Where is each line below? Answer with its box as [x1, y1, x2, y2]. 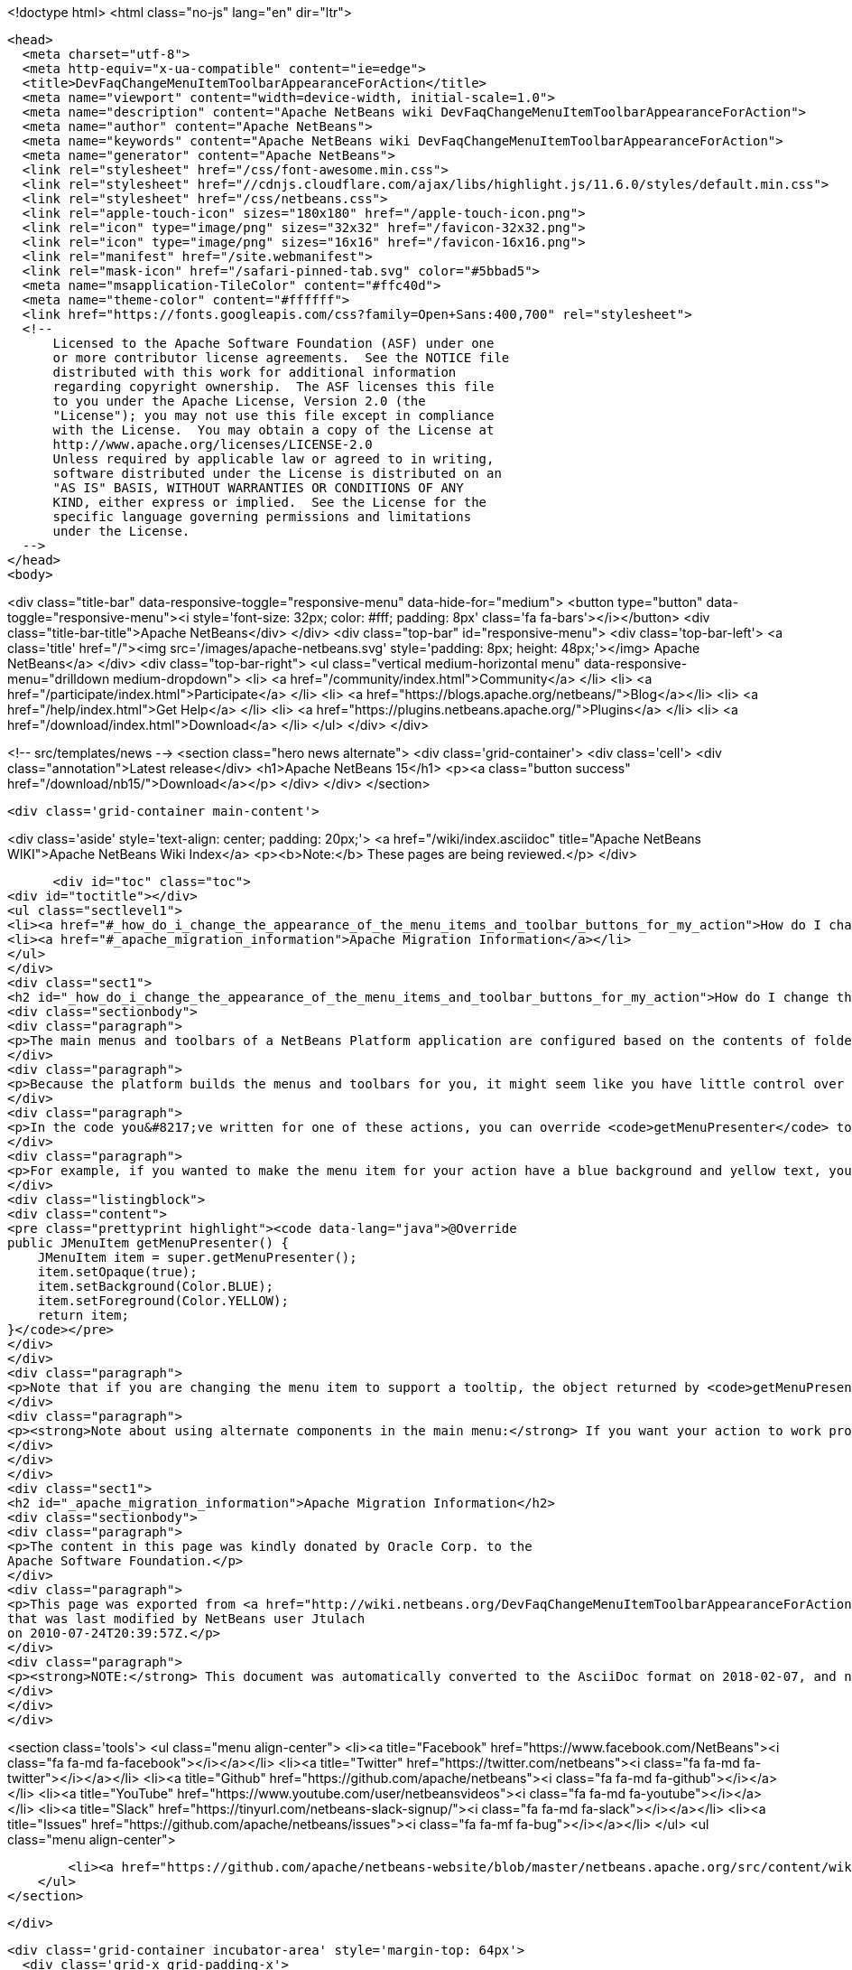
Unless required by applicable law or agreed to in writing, [52, 452, 495, 466]
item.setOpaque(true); [37, 1265, 198, 1279]
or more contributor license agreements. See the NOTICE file [52, 350, 510, 365]
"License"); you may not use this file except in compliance [52, 408, 495, 423]
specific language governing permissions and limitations [52, 509, 472, 524]
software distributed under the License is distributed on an [52, 466, 502, 481]
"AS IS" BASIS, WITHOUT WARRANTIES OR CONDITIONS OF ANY [52, 481, 464, 495]
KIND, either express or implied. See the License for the [52, 495, 487, 509]
